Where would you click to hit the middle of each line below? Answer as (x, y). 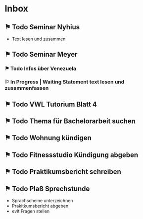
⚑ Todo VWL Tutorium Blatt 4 (51, 104)
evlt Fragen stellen (31, 211)
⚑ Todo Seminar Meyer (41, 54)
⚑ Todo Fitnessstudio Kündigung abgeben (71, 155)
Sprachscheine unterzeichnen (42, 201)
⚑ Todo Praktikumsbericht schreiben (63, 172)
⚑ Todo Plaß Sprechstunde (47, 188)
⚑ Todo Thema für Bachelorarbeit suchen (70, 121)
